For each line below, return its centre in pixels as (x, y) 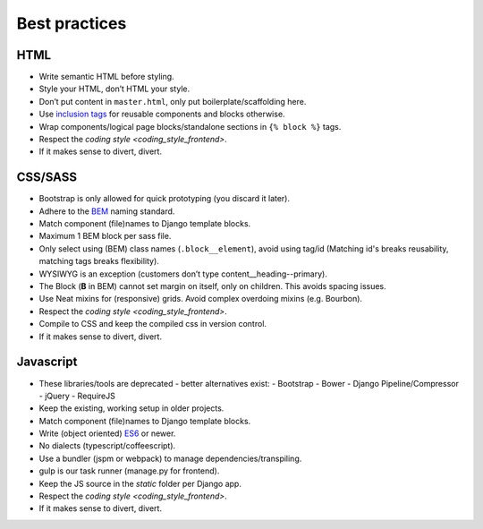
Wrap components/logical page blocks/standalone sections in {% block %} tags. (190, 126)
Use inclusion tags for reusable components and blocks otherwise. (162, 114)
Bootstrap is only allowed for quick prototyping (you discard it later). (165, 199)
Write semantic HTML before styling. (106, 77)
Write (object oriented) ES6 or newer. (107, 433)
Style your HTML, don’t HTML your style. (114, 89)
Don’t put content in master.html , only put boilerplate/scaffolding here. (173, 101)
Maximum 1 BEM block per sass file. (105, 236)
